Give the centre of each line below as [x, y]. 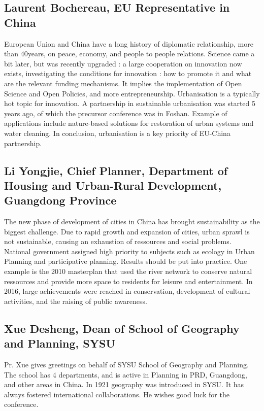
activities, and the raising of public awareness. [76, 301]
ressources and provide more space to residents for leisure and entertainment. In [128, 281]
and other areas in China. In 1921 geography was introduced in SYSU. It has [124, 384]
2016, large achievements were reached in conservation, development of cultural [127, 291]
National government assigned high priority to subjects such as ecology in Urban [129, 251]
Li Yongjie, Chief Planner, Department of [116, 170]
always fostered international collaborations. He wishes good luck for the [117, 394]
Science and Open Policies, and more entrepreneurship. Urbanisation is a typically [132, 93]
